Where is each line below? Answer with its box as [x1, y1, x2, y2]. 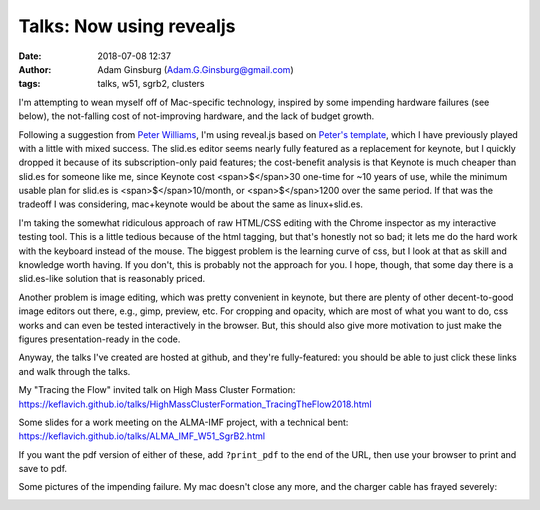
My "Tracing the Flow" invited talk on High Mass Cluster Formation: [18, 384, 296, 396]
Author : [18, 63, 52, 75]
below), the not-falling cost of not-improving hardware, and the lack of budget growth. [18, 110, 375, 122]
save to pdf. [18, 463, 68, 475]
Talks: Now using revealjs [18, 15, 236, 37]
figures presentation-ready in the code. [18, 333, 181, 345]
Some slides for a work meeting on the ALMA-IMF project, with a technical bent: [18, 416, 349, 428]
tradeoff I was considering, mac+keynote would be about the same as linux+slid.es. [18, 198, 364, 210]
